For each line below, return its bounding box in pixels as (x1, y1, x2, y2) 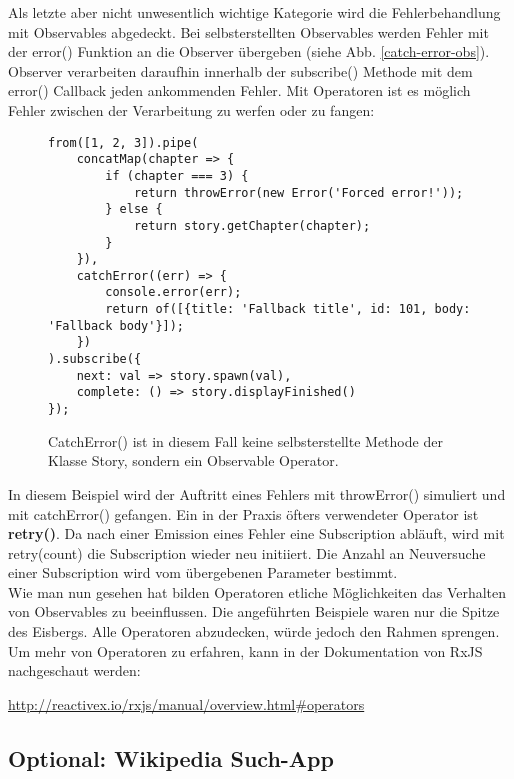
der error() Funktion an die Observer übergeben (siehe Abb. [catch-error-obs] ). (8, 41, 490, 62)
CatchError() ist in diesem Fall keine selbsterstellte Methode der (48, 430, 443, 451)
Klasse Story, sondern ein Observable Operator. (48, 450, 339, 471)
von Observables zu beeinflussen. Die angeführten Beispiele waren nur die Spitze (8, 601, 500, 622)
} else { (105, 202, 163, 217)
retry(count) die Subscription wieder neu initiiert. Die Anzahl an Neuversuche (8, 542, 486, 563)
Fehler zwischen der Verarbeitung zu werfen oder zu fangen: (8, 99, 375, 120)
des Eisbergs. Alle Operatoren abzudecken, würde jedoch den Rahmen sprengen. (8, 621, 500, 642)
